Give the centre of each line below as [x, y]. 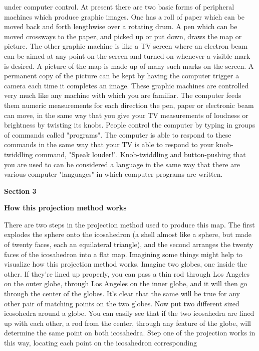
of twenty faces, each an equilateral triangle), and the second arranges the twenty [129, 244]
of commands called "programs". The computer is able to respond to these [118, 134]
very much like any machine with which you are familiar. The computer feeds [123, 95]
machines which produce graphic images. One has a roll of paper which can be [124, 16]
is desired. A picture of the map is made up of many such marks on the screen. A [129, 66]
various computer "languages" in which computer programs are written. [113, 174]
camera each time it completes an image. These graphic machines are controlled [126, 85]
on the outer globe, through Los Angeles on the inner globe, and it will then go [126, 283]
